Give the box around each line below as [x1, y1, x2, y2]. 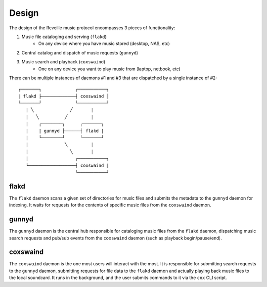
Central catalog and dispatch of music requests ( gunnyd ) [21, 49, 138, 55]
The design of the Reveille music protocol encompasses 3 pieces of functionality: [9, 25, 176, 31]
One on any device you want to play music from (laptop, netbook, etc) [38, 66, 180, 72]
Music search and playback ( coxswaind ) [21, 59, 106, 65]
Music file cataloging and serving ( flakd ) [21, 34, 107, 40]
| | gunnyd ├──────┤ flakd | [25, 128, 104, 134]
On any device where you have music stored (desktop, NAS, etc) [38, 41, 170, 47]
